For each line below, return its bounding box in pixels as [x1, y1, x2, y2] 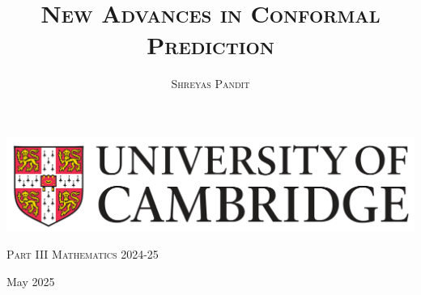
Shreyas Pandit [171, 75, 250, 92]
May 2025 [6, 272, 55, 289]
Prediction [147, 28, 274, 61]
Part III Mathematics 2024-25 [6, 246, 159, 263]
